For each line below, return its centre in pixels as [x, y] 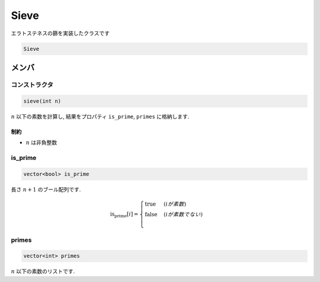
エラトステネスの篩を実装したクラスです [60, 33]
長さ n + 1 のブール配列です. [46, 189]
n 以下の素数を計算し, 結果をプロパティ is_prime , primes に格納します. [100, 116]
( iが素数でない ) [183, 214]
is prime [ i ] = [124, 214]
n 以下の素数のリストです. [43, 271]
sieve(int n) [42, 101]
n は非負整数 [41, 143]
